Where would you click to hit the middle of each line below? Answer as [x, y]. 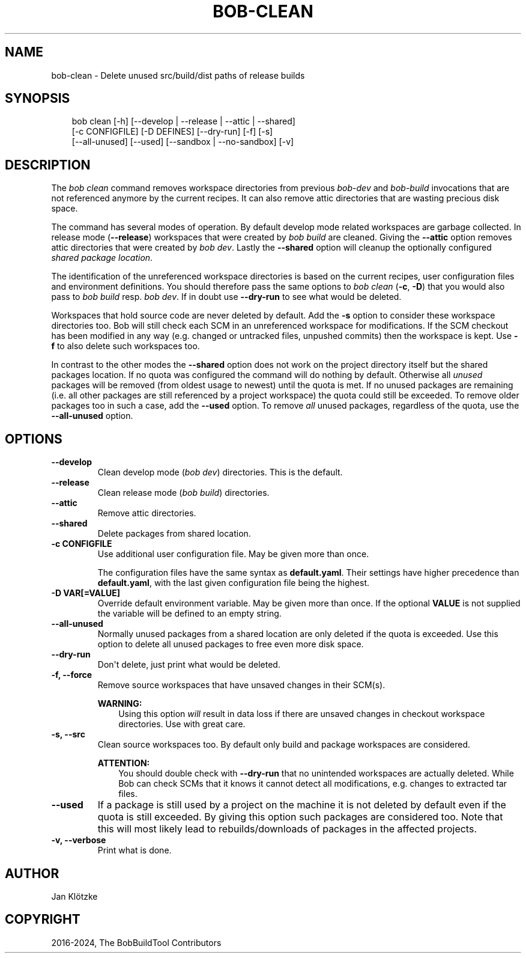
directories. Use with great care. [182, 724]
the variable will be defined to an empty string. [189, 614]
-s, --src [68, 734]
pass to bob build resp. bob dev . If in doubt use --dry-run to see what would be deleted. [226, 297]
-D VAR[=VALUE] [86, 593]
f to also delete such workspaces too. [125, 346]
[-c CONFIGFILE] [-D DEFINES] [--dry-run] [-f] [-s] [172, 132]
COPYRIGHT [43, 920]
